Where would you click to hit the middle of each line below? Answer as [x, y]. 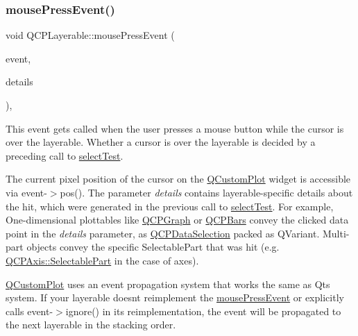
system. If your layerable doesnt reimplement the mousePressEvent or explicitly [175, 297]
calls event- [29, 311]
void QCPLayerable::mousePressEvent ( [90, 35]
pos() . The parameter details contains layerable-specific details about [206, 192]
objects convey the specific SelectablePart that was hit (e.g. [153, 247]
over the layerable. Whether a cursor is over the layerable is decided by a [161, 142]
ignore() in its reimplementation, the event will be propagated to [203, 311]
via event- [26, 192]
